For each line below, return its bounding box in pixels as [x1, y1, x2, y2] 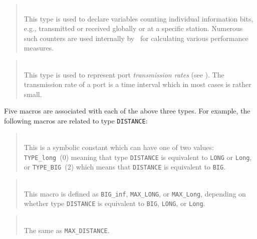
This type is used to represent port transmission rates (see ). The [24, 69, 224, 79]
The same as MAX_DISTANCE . [24, 224, 110, 235]
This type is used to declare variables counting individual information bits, [24, 13, 253, 23]
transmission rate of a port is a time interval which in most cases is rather [24, 79, 251, 89]
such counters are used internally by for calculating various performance [24, 32, 248, 43]
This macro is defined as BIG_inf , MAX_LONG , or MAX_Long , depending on [24, 188, 246, 198]
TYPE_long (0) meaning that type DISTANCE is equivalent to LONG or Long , [24, 151, 252, 162]
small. [24, 88, 42, 99]
